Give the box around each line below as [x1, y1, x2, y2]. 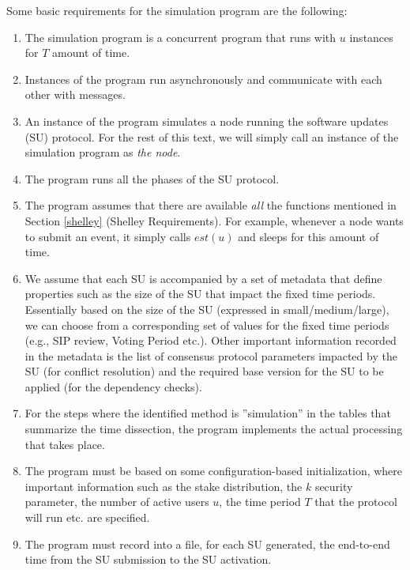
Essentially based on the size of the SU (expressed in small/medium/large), [24, 300, 389, 317]
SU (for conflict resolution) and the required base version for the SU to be [24, 363, 384, 379]
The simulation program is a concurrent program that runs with [24, 28, 337, 45]
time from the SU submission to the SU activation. [24, 551, 272, 568]
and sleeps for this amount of [238, 228, 379, 244]
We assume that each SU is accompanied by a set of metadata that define [24, 270, 382, 286]
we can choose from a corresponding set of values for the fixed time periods [24, 316, 389, 333]
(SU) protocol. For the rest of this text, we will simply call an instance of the [24, 128, 399, 145]
